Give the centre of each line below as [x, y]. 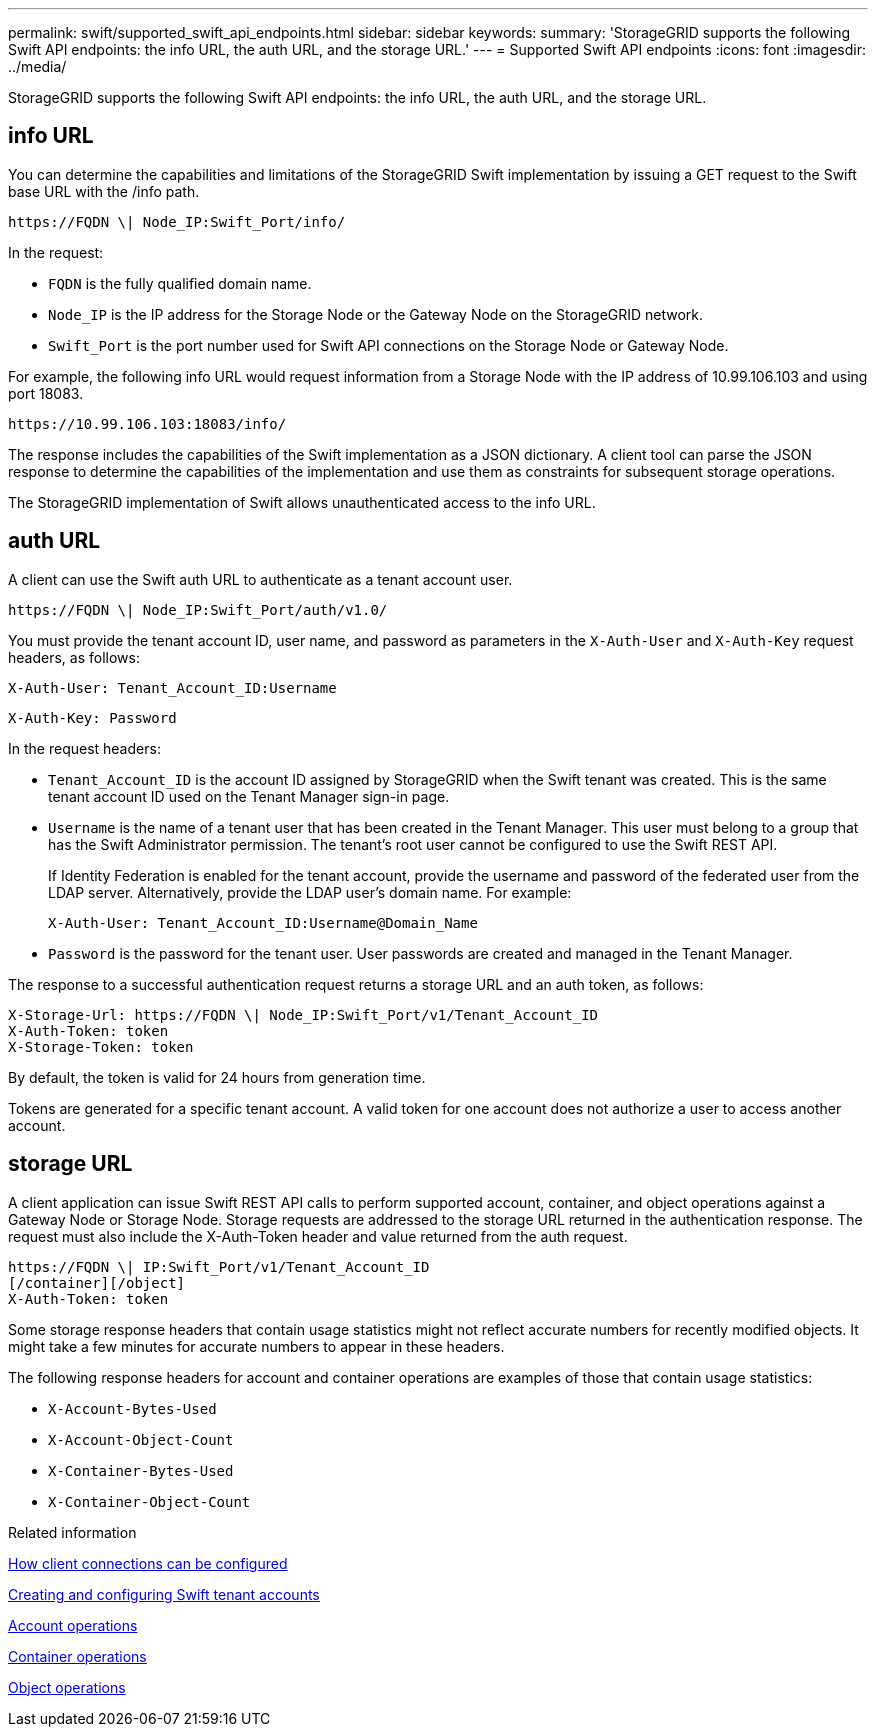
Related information [72, 1532]
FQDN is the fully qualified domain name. [180, 283]
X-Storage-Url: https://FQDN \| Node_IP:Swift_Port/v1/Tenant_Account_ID [303, 1014]
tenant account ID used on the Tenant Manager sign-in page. [249, 796]
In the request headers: [84, 748]
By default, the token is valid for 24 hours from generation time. [217, 1077]
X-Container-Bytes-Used [141, 1470]
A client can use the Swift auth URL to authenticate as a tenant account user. [260, 579]
